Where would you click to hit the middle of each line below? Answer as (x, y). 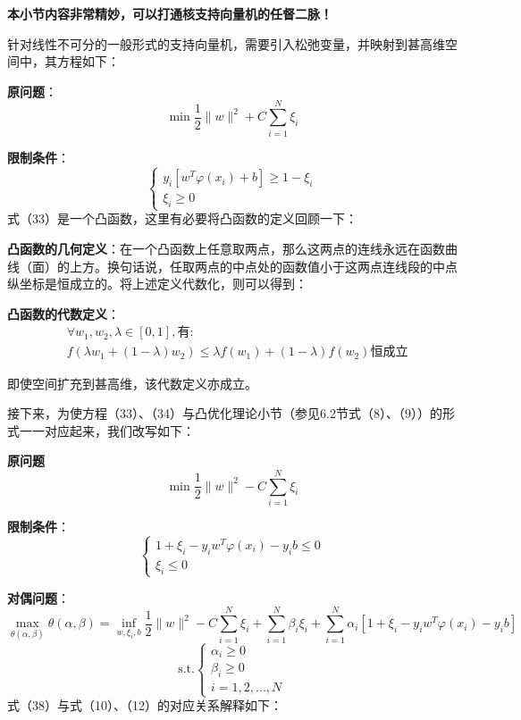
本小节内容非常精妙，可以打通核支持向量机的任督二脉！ (170, 13)
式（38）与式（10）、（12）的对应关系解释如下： (145, 705)
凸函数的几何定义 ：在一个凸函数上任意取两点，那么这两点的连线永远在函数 (226, 249)
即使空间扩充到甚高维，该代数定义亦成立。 (132, 383)
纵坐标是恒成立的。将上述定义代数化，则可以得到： (157, 284)
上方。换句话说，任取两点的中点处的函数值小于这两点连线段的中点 (263, 266)
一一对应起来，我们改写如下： (107, 430)
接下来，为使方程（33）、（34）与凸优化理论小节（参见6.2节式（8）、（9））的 (225, 413)
